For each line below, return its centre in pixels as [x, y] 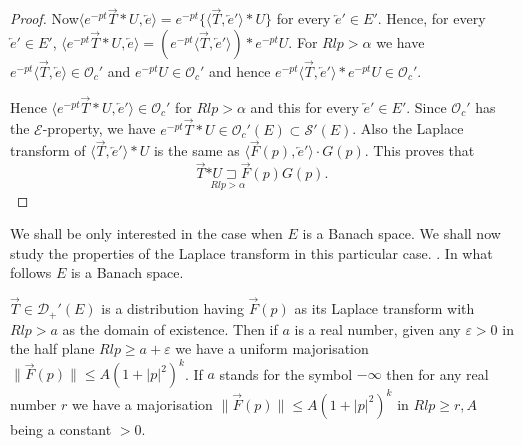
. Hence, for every [431, 18]
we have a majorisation [142, 403]
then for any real [437, 373]
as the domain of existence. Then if [170, 328]
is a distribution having [172, 308]
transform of [48, 150]
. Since [426, 106]
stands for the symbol [286, 373]
